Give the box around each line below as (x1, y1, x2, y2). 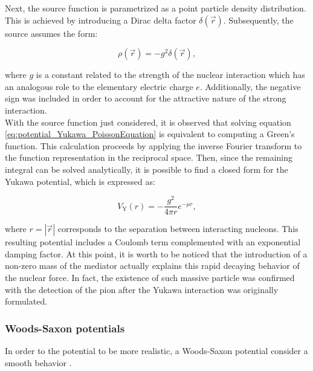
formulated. (5, 295, 48, 308)
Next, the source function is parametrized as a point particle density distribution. (5, 2, 306, 14)
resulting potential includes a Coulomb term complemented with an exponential (5, 236, 301, 248)
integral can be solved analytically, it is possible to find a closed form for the (5, 163, 288, 175)
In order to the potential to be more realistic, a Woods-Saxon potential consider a (5, 344, 308, 357)
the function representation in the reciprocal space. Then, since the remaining (5, 151, 293, 164)
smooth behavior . (5, 356, 72, 369)
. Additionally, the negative (199, 80, 301, 92)
